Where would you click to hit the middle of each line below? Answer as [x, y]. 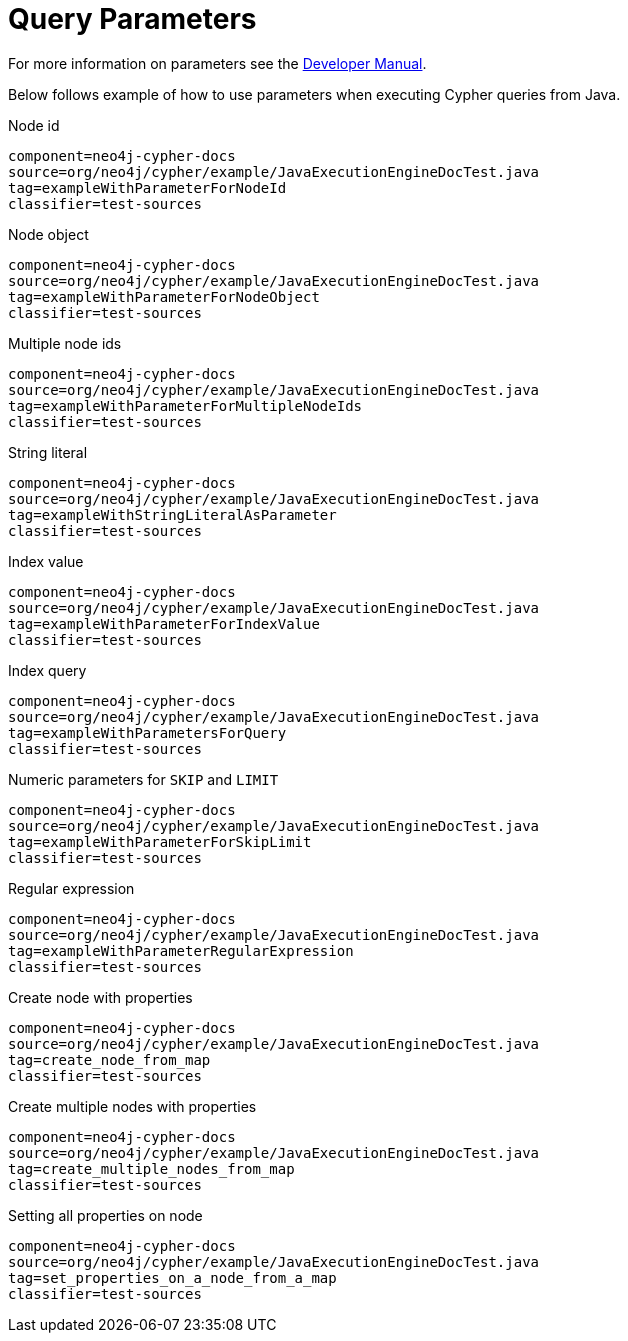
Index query [47, 670]
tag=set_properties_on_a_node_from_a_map [172, 1277]
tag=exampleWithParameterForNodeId [147, 187]
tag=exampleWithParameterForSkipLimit [160, 841]
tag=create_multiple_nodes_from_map [151, 1168]
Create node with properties [100, 997]
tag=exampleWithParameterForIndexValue [164, 623]
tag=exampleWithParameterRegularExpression [181, 950]
